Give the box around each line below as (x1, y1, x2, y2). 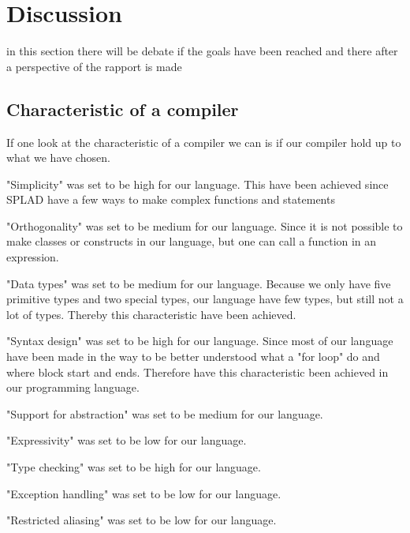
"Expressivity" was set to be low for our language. (6, 432, 247, 449)
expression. (6, 249, 59, 265)
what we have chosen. (6, 149, 110, 166)
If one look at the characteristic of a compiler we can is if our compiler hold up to (6, 133, 401, 150)
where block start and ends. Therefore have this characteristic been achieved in (6, 363, 389, 380)
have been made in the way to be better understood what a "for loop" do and (6, 348, 380, 365)
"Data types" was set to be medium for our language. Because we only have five (6, 275, 391, 291)
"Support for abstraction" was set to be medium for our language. (6, 405, 323, 422)
